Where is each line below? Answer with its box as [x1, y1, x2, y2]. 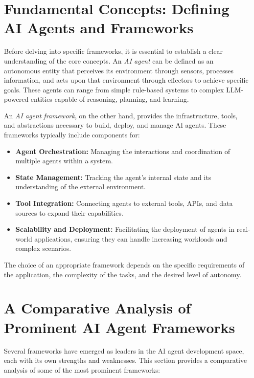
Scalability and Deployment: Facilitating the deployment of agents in [15, 224, 235, 234]
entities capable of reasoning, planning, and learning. [30, 94, 189, 104]
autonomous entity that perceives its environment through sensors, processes [4, 65, 234, 75]
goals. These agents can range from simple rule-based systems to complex [4, 84, 224, 94]
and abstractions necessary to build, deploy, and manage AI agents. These [4, 120, 226, 130]
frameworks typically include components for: [4, 130, 140, 140]
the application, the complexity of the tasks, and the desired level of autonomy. [4, 269, 242, 279]
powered [4, 94, 29, 104]
